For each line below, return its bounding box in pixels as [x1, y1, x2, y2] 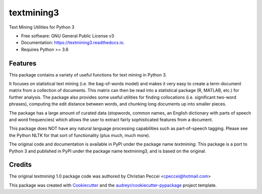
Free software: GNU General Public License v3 [21, 33, 115, 39]
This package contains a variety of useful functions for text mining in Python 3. [9, 72, 167, 77]
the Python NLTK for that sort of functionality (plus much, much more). [9, 132, 150, 138]
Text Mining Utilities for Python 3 [9, 24, 75, 30]
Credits [9, 161, 32, 169]
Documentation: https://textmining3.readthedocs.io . [21, 40, 125, 45]
